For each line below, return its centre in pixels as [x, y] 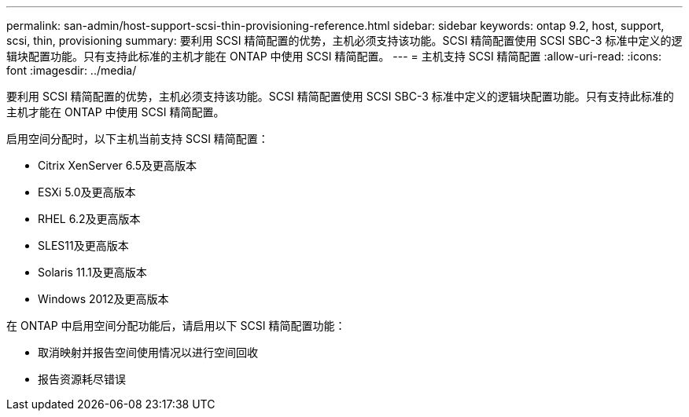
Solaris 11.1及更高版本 [92, 272]
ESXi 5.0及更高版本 [87, 192]
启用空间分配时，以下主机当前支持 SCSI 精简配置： [138, 139]
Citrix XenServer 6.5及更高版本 [118, 165]
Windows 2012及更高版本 [103, 299]
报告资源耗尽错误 [82, 379]
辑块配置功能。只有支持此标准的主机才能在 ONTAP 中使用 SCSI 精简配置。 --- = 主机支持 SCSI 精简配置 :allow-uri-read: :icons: [334, 56]
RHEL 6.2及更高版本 [89, 219]
